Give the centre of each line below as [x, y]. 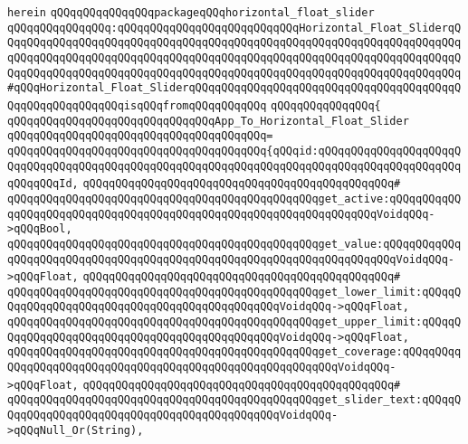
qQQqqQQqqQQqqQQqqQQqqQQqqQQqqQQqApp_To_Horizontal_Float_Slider [208, 121]
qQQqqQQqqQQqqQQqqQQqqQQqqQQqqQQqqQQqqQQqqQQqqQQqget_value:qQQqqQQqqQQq [234, 244]
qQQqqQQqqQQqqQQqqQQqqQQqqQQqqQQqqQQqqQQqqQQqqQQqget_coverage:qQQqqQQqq [234, 352]
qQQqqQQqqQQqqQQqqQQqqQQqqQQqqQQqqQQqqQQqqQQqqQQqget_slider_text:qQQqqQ [234, 400]
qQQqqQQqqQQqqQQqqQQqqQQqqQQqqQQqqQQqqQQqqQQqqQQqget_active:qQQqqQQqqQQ [234, 198]
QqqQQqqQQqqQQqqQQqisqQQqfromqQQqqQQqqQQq [137, 105]
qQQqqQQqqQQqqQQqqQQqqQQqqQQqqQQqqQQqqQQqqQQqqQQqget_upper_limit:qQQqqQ [234, 322]
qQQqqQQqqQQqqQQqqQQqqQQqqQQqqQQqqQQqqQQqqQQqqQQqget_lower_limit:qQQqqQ [234, 292]
